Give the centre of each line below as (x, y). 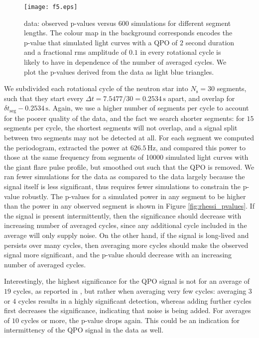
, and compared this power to (200, 147)
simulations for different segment (181, 23)
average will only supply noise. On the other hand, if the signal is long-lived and (127, 235)
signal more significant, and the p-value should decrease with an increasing (118, 255)
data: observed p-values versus (70, 23)
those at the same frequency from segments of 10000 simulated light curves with (126, 157)
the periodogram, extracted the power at (66, 147)
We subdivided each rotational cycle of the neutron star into (96, 88)
